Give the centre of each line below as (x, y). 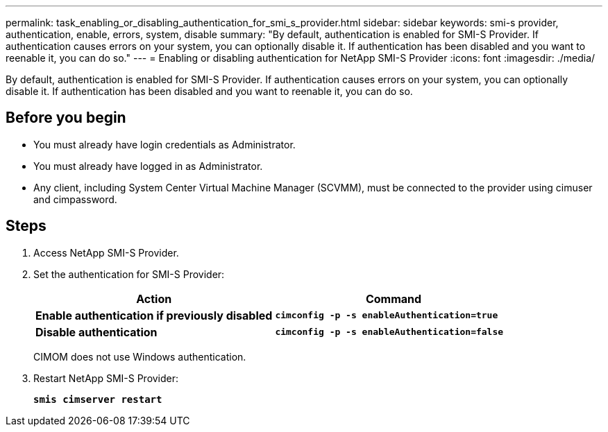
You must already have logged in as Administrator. (148, 166)
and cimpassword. (75, 199)
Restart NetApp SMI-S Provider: (106, 378)
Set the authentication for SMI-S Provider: (129, 274)
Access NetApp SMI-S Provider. (106, 252)
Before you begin (66, 118)
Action (154, 299)
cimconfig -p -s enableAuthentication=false (389, 332)
